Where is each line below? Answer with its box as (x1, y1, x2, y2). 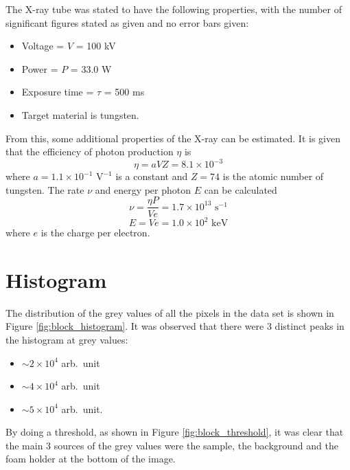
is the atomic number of (222, 169, 324, 183)
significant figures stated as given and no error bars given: (5, 15, 249, 30)
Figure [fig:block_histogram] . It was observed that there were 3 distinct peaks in (5, 319, 345, 333)
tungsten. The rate (5, 182, 84, 197)
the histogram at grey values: (5, 332, 128, 346)
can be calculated (204, 182, 277, 197)
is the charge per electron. (40, 225, 150, 239)
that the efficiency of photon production (5, 144, 174, 159)
